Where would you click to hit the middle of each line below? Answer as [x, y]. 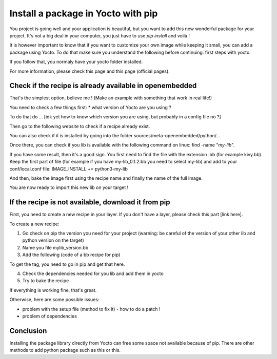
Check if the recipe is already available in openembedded [103, 86]
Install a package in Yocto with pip [84, 13]
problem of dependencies [50, 316]
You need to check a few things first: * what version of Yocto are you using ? [90, 107]
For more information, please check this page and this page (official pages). [90, 71]
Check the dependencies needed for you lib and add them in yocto [93, 273]
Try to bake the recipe [46, 281]
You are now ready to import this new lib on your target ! [69, 187]
